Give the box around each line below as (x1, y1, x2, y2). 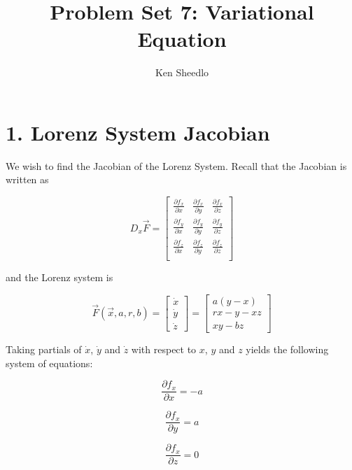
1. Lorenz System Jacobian (6, 117, 270, 146)
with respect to (131, 341, 197, 356)
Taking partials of (6, 341, 82, 356)
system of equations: (6, 355, 93, 370)
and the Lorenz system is (6, 270, 113, 285)
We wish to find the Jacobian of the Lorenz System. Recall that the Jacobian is (6, 158, 347, 173)
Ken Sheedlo (155, 65, 209, 80)
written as (6, 172, 49, 187)
